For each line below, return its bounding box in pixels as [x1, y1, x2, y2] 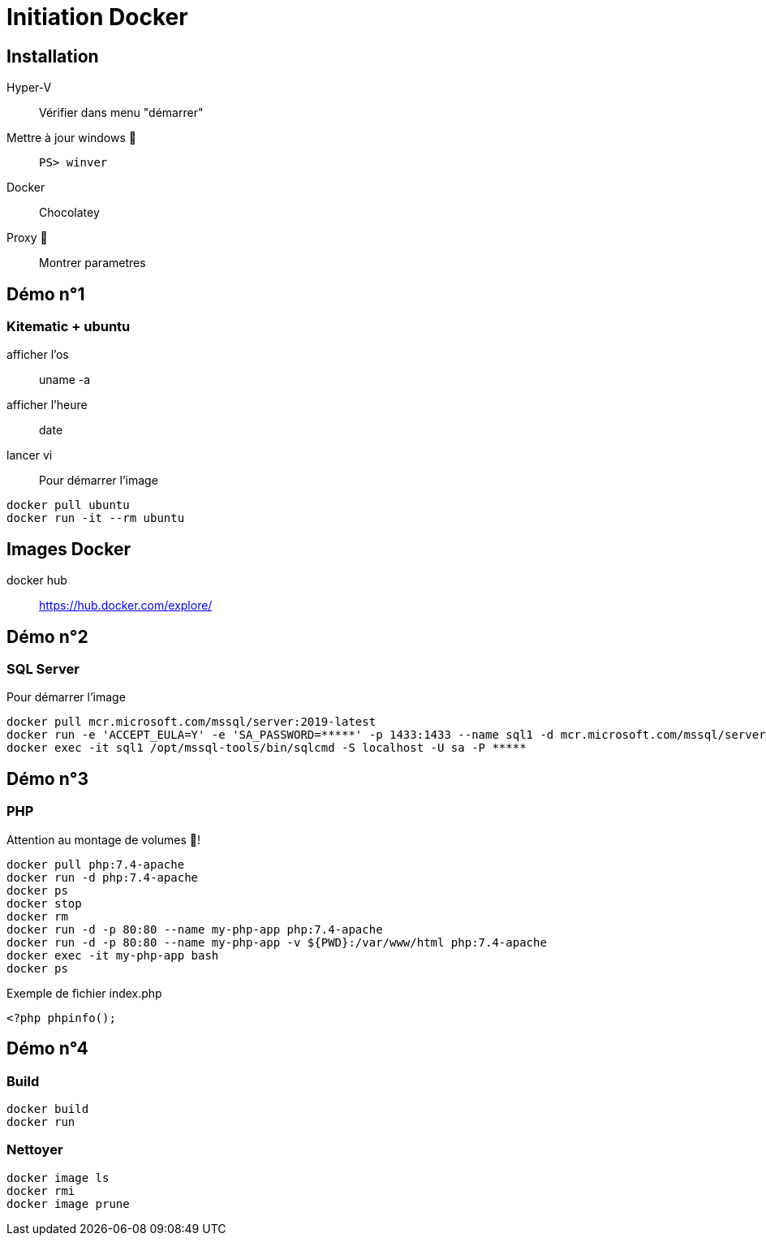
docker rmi [6, 1184, 75, 1197]
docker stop [6, 896, 82, 910]
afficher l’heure [6, 398, 88, 412]
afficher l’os [6, 347, 69, 362]
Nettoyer [6, 1141, 63, 1158]
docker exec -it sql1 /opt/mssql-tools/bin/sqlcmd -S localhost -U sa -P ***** [6, 741, 527, 755]
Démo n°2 [6, 626, 88, 647]
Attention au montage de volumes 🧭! [6, 832, 200, 847]
